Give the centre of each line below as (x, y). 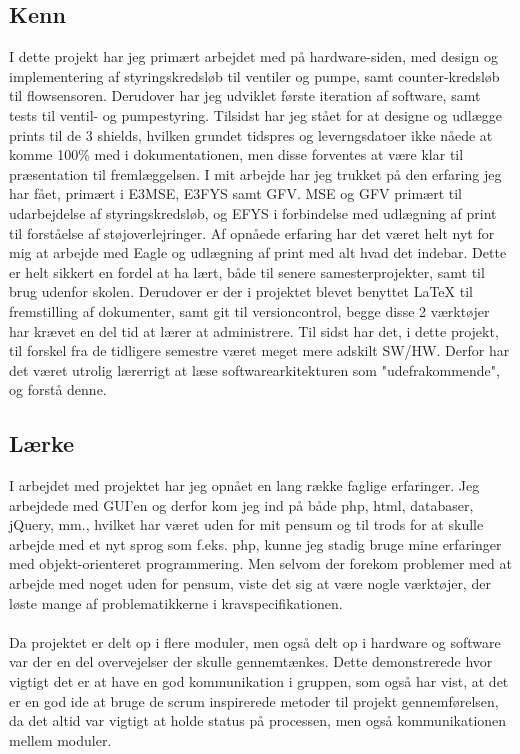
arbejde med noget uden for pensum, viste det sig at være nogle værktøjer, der (250, 583)
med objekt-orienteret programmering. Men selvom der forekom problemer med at (260, 563)
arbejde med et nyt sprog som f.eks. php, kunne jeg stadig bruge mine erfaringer (255, 543)
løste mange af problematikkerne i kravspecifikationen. (176, 602)
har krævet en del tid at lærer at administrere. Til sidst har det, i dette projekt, (254, 330)
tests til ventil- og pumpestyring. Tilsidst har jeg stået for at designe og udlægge (255, 114)
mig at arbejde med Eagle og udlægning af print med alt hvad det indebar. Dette (258, 252)
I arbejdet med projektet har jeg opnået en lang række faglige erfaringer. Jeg (244, 485)
